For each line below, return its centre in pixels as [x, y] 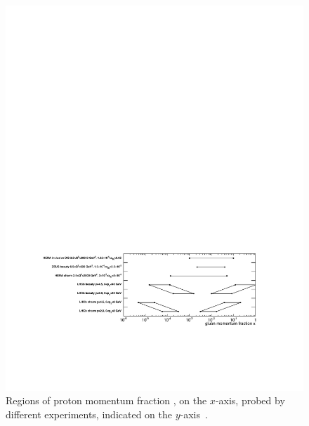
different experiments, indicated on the [89, 414]
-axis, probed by [250, 400]
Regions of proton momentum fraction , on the [106, 400]
